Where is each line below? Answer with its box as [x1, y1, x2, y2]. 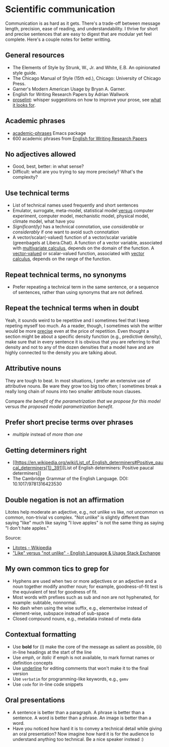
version [12, 670, 29, 676]
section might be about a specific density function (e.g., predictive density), [5, 333, 162, 339]
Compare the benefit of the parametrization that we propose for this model [5, 398, 161, 404]
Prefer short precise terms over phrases [5, 418, 133, 427]
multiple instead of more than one [12, 431, 83, 437]
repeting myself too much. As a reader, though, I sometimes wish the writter [5, 322, 162, 329]
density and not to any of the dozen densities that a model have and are [5, 344, 154, 350]
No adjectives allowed [5, 150, 76, 159]
